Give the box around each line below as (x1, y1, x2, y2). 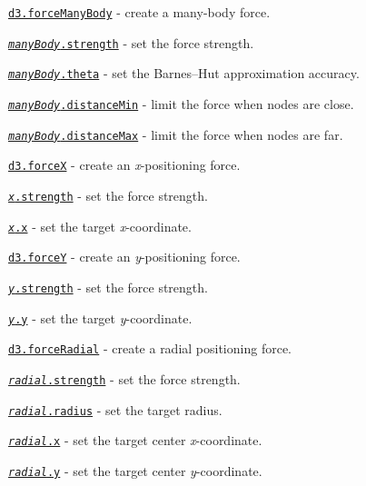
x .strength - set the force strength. (8, 185, 208, 204)
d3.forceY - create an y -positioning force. (8, 247, 241, 266)
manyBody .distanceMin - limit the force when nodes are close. (8, 94, 354, 113)
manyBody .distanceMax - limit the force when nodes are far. (8, 124, 343, 144)
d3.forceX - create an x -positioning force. (8, 155, 241, 174)
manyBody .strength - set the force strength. (8, 33, 254, 52)
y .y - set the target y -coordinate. (8, 308, 193, 327)
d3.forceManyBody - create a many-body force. (8, 3, 271, 21)
